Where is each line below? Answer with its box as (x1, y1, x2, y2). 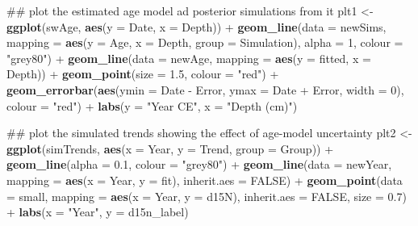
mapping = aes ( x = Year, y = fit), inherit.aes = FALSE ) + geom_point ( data (6, 171, 403, 188)
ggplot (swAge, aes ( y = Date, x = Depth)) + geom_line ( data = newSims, (6, 18, 387, 35)
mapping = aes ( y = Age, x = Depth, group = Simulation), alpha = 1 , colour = (6, 34, 403, 51)
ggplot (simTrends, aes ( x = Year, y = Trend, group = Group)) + (6, 140, 334, 157)
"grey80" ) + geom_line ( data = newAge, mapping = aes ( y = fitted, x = (6, 49, 371, 66)
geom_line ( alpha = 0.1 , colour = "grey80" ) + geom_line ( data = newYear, (6, 156, 392, 173)
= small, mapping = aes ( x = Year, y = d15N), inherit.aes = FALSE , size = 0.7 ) (6, 187, 407, 204)
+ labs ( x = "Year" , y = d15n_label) (6, 203, 189, 220)
